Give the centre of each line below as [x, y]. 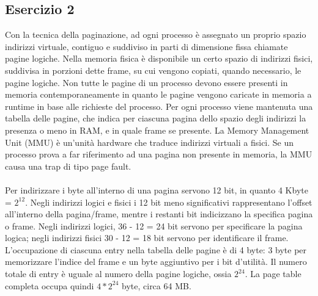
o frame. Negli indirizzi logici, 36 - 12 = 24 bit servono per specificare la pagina [154, 226]
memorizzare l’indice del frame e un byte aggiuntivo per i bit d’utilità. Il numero [156, 262]
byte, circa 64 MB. [157, 285]
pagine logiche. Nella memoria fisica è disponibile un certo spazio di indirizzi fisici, [159, 58]
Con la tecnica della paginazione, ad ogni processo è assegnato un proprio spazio [156, 34]
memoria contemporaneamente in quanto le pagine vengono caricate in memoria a [158, 94]
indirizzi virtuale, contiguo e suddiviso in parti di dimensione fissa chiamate [146, 46]
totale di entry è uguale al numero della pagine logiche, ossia [118, 274]
